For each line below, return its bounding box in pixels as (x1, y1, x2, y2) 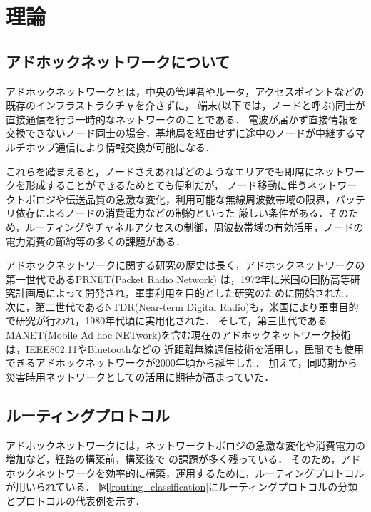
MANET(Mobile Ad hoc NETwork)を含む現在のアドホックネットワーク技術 (6, 327, 351, 342)
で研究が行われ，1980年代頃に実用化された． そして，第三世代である (6, 313, 327, 328)
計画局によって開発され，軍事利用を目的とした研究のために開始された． (15, 285, 355, 300)
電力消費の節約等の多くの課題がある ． (6, 233, 185, 248)
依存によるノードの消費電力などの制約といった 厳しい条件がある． (15, 205, 329, 220)
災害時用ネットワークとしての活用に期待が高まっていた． (6, 369, 275, 384)
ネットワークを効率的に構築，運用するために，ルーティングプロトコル (35, 465, 365, 480)
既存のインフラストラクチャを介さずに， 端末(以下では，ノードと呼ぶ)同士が (6, 98, 366, 113)
